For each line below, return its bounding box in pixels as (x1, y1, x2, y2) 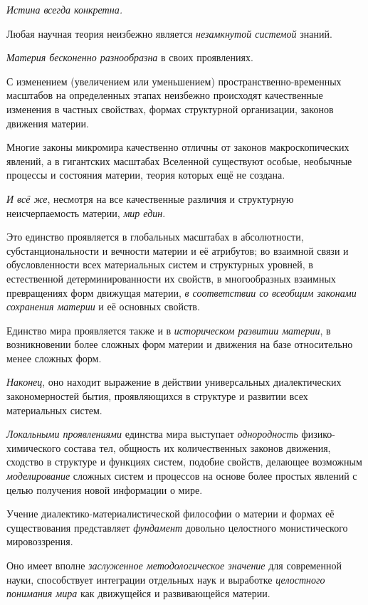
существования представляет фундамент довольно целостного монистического (6, 520, 348, 535)
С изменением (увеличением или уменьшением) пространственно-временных (6, 73, 342, 88)
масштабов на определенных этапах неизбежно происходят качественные (6, 88, 323, 102)
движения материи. (6, 115, 89, 130)
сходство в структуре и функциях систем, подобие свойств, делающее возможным (6, 454, 362, 469)
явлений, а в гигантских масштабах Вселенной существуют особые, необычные (6, 153, 352, 168)
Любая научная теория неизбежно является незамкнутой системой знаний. (6, 26, 332, 41)
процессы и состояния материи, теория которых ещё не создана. (6, 167, 285, 182)
